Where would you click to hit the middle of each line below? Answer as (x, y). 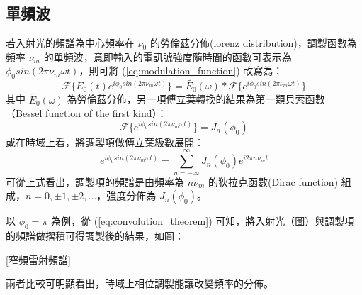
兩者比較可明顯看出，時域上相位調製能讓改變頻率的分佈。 (140, 283)
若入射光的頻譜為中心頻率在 (70, 43)
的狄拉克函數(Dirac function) (273, 181)
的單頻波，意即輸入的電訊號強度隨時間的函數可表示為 (168, 56)
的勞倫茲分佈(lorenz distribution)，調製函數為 (253, 43)
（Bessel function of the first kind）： (86, 113)
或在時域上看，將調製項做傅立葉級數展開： (105, 141)
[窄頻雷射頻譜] (38, 259)
